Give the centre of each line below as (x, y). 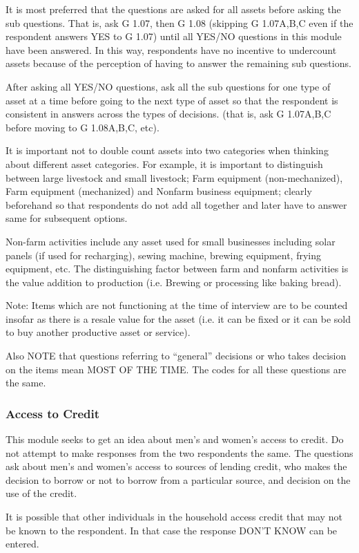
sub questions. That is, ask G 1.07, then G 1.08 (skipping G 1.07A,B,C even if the (179, 22)
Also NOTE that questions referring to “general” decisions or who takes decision (176, 356)
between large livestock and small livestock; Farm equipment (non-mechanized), (174, 177)
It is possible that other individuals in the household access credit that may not (174, 517)
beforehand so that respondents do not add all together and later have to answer (176, 204)
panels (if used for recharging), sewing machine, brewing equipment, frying (164, 255)
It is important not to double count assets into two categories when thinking (167, 150)
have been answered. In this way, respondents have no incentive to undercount (171, 49)
